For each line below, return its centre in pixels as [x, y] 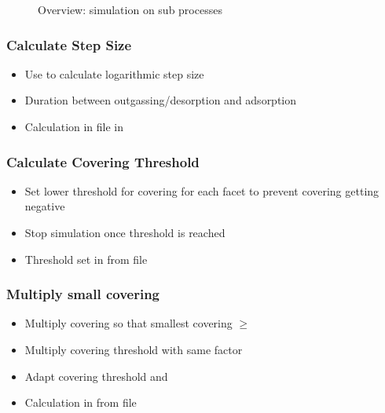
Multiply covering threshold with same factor [134, 349]
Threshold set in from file [86, 259]
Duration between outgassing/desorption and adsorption [161, 100]
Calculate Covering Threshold [103, 161]
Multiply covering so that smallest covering [128, 323]
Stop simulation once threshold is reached [125, 232]
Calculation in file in [74, 126]
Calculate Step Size [69, 44]
